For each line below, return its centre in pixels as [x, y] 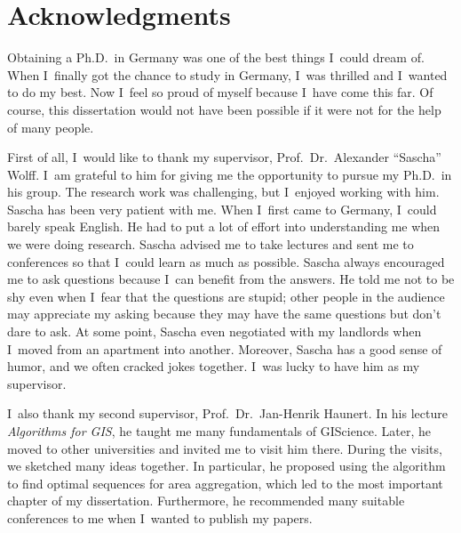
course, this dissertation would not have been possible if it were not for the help [224, 109]
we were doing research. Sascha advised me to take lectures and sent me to [211, 244]
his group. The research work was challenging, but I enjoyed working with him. [223, 192]
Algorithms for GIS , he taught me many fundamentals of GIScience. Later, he [219, 431]
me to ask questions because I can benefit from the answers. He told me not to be [231, 279]
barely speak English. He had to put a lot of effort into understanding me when [224, 226]
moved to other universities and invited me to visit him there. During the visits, [225, 448]
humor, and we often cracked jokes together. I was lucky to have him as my [214, 366]
